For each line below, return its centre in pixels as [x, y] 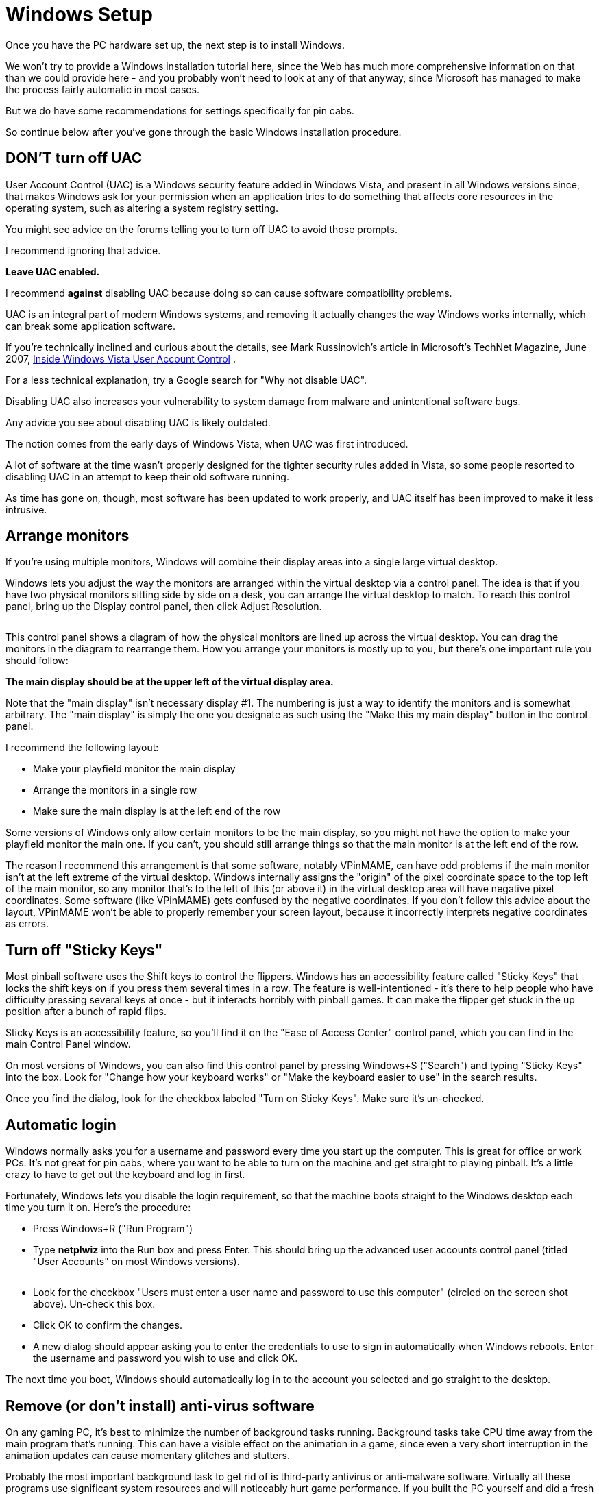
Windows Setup [79, 14]
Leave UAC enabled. [53, 271]
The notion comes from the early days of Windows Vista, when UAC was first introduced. [207, 443]
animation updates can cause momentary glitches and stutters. [148, 1455]
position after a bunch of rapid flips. [86, 1012]
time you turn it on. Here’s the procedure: [98, 1208]
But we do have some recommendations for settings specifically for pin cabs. [180, 110]
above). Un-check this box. [94, 1304]
